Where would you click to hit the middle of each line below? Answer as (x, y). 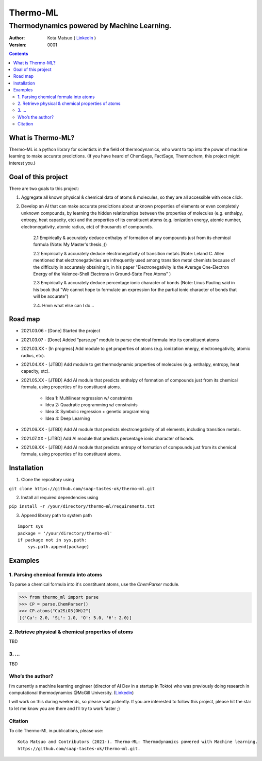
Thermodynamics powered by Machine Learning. (90, 26)
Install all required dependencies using (60, 497)
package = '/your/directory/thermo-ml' (65, 533)
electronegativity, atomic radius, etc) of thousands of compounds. (87, 226)
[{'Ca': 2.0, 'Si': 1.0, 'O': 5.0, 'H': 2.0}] (75, 618)
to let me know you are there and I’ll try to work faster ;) (65, 708)
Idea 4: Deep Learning (68, 418)
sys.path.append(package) (58, 547)
